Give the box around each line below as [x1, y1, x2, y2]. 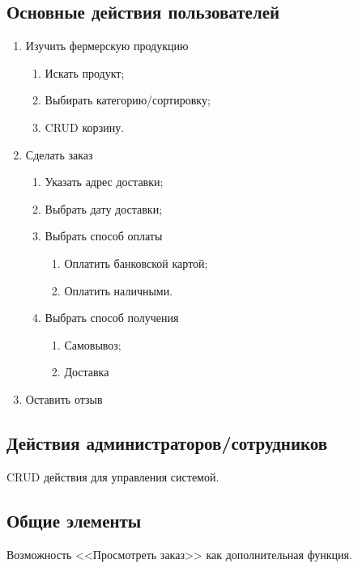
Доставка [64, 363, 109, 380]
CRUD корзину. [45, 118, 125, 135]
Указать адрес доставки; [45, 173, 164, 190]
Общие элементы [6, 507, 142, 532]
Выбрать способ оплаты [45, 227, 163, 244]
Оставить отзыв [25, 390, 103, 407]
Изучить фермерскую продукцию [25, 37, 189, 54]
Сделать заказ [25, 146, 93, 163]
